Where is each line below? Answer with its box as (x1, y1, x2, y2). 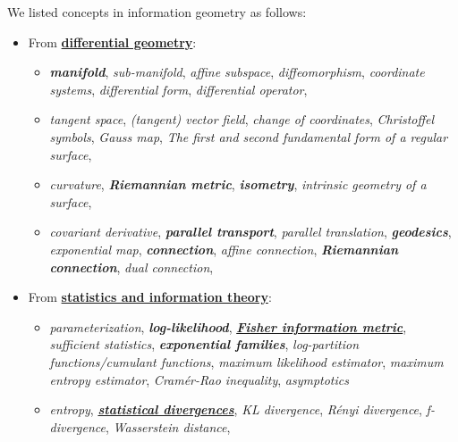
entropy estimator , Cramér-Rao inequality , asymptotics (49, 370, 349, 388)
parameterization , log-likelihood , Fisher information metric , (49, 317, 407, 336)
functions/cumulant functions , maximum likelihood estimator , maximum (49, 352, 444, 371)
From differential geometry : (28, 32, 197, 51)
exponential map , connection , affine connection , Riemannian (49, 239, 399, 258)
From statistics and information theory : (28, 288, 272, 306)
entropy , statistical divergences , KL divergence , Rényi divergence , (49, 400, 422, 419)
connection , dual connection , (49, 257, 214, 276)
